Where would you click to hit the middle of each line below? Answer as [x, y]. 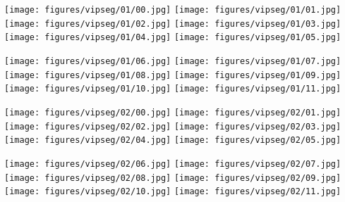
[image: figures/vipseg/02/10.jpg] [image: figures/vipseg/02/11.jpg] [173, 192]
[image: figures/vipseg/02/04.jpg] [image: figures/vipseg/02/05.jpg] [173, 140]
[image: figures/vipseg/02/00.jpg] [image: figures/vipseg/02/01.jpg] [173, 112]
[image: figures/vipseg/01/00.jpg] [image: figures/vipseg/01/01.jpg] [173, 10]
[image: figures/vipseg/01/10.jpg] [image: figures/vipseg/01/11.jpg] [173, 89]
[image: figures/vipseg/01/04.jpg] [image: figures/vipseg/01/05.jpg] [173, 38]
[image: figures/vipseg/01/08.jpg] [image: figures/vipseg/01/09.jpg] [173, 75]
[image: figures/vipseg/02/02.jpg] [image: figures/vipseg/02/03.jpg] [173, 126]
